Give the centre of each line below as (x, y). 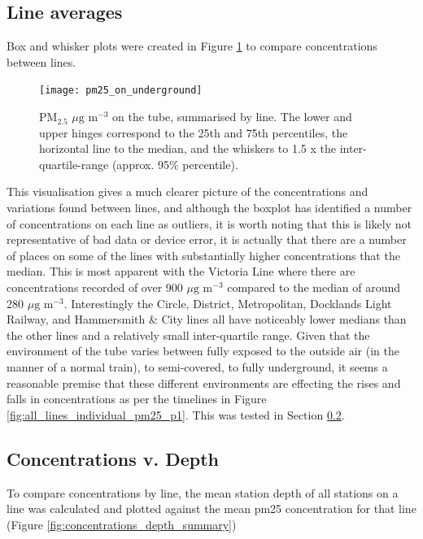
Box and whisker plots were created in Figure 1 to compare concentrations (192, 46)
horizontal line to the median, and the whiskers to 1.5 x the (188, 148)
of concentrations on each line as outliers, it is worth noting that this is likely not (209, 223)
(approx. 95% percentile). (175, 164)
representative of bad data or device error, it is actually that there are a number (207, 239)
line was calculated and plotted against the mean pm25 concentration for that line (211, 509)
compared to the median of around (314, 287)
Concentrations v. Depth (113, 458)
